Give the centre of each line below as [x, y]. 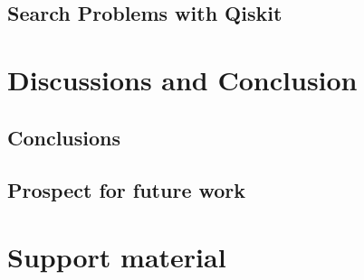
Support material [117, 256]
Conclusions [64, 137]
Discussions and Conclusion [182, 79]
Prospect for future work [127, 190]
